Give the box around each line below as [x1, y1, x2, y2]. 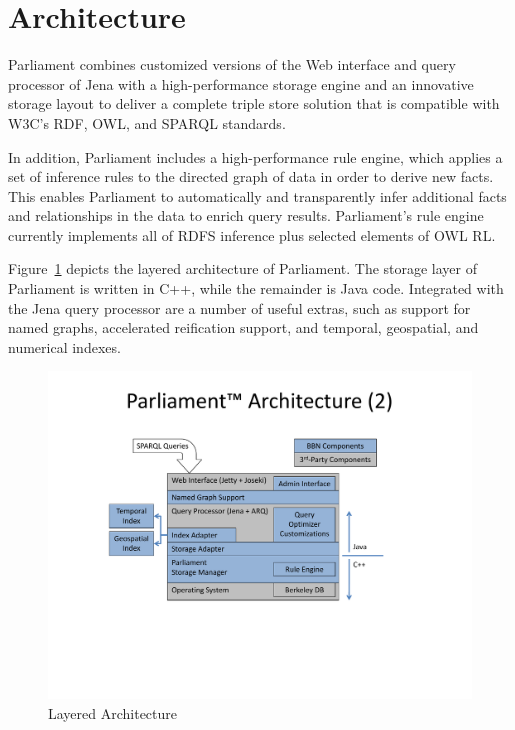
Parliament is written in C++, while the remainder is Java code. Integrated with [8, 278, 504, 299]
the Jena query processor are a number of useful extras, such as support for [8, 297, 471, 318]
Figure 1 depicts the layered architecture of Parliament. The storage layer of [8, 258, 478, 279]
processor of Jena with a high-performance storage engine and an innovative [8, 73, 474, 94]
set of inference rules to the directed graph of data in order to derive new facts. [8, 166, 494, 187]
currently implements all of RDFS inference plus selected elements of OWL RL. [8, 224, 496, 245]
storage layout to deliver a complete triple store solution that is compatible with [8, 93, 500, 114]
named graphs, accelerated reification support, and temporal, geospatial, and [8, 317, 479, 338]
